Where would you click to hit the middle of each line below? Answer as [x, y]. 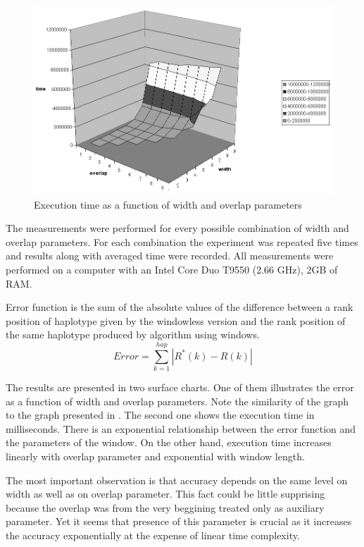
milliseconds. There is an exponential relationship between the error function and [181, 428]
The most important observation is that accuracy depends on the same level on [177, 480]
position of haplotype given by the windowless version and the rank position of [176, 320]
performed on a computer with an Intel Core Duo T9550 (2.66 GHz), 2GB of [172, 269]
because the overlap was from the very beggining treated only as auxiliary [165, 507]
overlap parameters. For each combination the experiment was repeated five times [182, 241]
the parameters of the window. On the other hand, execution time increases [169, 442]
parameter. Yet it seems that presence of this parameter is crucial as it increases [179, 521]
